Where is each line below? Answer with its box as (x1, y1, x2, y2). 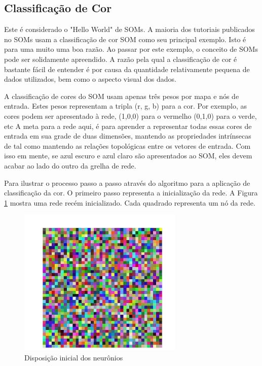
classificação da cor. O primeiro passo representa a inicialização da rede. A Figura (4, 187, 258, 198)
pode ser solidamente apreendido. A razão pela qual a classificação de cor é (4, 53, 237, 64)
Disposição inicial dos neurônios (24, 352, 123, 362)
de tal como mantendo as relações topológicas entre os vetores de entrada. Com (4, 140, 251, 151)
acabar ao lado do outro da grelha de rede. (4, 160, 136, 171)
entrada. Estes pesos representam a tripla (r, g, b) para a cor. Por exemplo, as (4, 101, 247, 111)
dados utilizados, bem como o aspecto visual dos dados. (4, 74, 176, 84)
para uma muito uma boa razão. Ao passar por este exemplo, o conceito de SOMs (4, 44, 258, 54)
